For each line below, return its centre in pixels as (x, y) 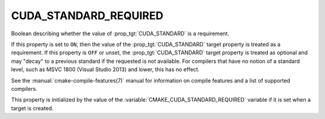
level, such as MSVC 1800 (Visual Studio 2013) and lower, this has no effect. (105, 69)
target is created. (32, 108)
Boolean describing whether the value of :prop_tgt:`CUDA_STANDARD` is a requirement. (120, 33)
